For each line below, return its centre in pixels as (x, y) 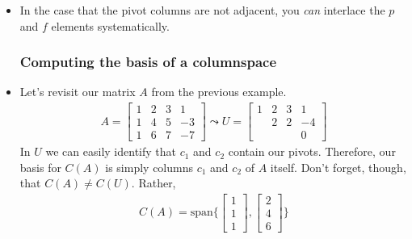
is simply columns (149, 167)
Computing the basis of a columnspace (148, 62)
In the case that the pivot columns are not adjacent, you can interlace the (202, 10)
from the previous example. (219, 92)
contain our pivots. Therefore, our (312, 151)
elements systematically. (110, 25)
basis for (40, 167)
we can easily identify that (111, 151)
